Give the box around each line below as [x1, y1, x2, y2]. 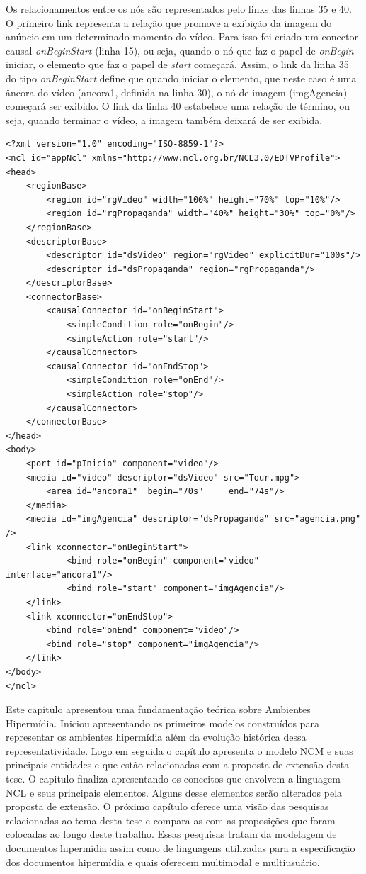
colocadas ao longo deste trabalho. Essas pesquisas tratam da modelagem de [6, 827, 337, 841]
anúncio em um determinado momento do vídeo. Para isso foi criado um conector [6, 29, 358, 44]
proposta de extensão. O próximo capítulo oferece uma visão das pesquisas [6, 799, 329, 814]
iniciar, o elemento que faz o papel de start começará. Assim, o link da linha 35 [6, 57, 349, 72]
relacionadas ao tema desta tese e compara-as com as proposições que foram [6, 812, 336, 827]
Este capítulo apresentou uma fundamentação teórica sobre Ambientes [6, 702, 311, 717]
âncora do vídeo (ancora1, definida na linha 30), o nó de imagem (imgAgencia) [6, 84, 348, 99]
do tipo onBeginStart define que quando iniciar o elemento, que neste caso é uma [6, 70, 357, 85]
